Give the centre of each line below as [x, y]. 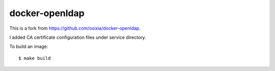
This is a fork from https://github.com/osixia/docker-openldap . [75, 28]
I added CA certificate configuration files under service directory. [78, 37]
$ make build [35, 58]
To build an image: [29, 47]
